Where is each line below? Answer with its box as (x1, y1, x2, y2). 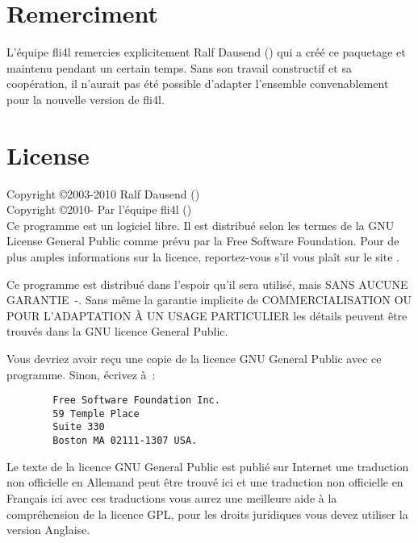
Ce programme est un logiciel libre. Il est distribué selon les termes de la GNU (6, 216, 395, 233)
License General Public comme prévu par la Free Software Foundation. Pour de (6, 232, 399, 249)
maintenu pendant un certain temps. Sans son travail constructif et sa (6, 59, 352, 76)
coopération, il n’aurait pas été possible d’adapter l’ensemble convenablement (6, 75, 389, 92)
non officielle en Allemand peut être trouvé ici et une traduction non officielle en (6, 474, 403, 491)
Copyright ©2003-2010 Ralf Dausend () (6, 185, 200, 202)
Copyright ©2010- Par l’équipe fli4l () (6, 201, 192, 218)
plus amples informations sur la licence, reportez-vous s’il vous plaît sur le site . (6, 249, 399, 265)
